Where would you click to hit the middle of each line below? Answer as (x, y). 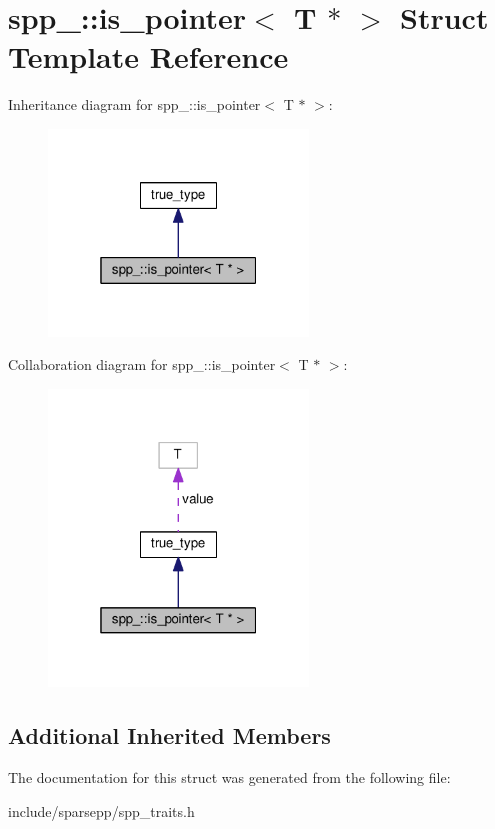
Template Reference (148, 56)
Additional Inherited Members (169, 735)
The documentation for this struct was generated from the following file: (229, 776)
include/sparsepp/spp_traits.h (101, 810)
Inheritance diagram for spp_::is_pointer (134, 104)
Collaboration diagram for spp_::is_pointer (142, 364)
